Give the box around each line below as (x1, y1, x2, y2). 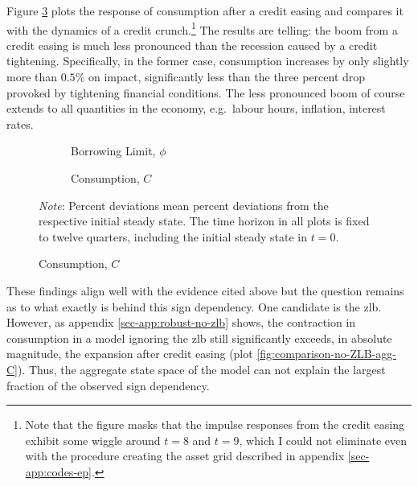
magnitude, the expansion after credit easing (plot (6, 345, 253, 362)
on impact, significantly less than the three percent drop (88, 68, 366, 85)
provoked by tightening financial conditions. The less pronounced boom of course (6, 84, 405, 101)
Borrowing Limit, (71, 142, 156, 159)
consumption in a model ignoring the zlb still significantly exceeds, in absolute (6, 329, 392, 346)
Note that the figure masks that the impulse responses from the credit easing (25, 416, 405, 433)
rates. (6, 115, 34, 132)
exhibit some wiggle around (25, 431, 161, 448)
